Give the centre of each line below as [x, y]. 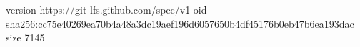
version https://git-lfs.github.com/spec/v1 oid [106, 9]
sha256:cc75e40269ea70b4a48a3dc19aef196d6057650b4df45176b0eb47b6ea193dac [180, 23]
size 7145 [25, 37]
